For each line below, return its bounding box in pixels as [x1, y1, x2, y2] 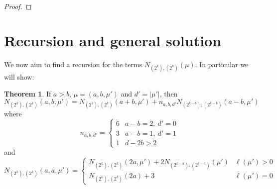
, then [159, 88, 178, 98]
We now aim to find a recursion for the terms [4, 59, 142, 69]
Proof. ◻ [4, 1, 32, 11]
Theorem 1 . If [4, 88, 51, 98]
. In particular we [195, 59, 249, 69]
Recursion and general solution [4, 30, 222, 50]
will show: [4, 71, 34, 82]
